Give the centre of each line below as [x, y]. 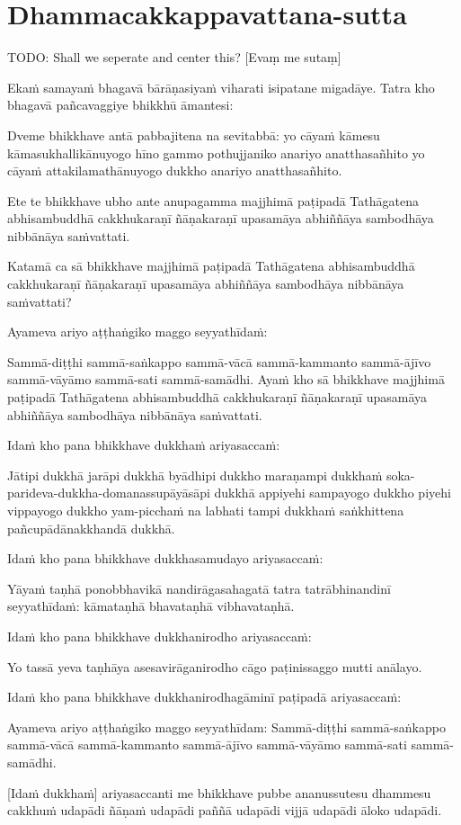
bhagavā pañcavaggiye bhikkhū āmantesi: [120, 105]
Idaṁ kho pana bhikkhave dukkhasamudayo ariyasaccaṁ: [165, 558]
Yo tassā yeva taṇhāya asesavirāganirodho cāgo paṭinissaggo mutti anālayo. [215, 666]
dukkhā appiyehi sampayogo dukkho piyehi [332, 493]
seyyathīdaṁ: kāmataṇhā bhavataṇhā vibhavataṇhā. [151, 606]
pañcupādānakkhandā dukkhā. [91, 528]
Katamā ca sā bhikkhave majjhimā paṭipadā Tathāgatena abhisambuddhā [211, 266]
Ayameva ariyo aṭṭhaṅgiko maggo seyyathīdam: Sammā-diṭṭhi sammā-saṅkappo [226, 726]
